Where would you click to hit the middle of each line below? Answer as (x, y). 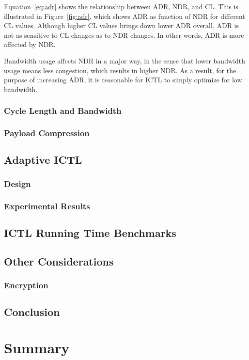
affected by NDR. (30, 44)
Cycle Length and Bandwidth (63, 111)
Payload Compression (47, 133)
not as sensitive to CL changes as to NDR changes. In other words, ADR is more (124, 35)
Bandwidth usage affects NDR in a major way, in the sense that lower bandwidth (124, 60)
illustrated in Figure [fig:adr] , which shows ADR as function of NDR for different (124, 16)
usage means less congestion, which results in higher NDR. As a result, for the (120, 70)
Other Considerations (59, 261)
